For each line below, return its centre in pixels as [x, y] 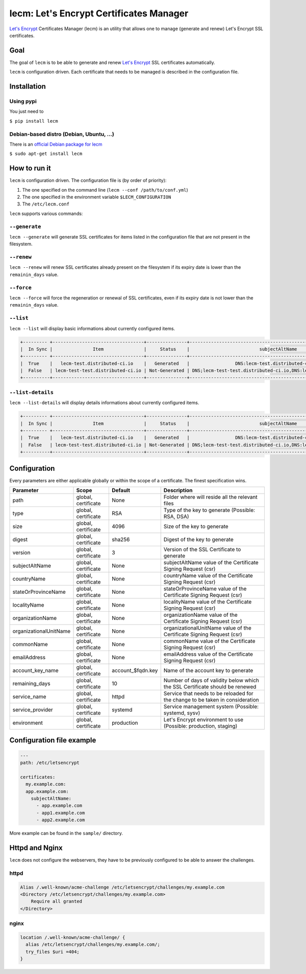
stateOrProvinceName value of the [205, 589]
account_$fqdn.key [135, 670]
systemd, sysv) [182, 713]
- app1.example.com [61, 813]
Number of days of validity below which [211, 681]
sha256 [121, 540]
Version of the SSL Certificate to [202, 549]
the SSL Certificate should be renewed [210, 687]
